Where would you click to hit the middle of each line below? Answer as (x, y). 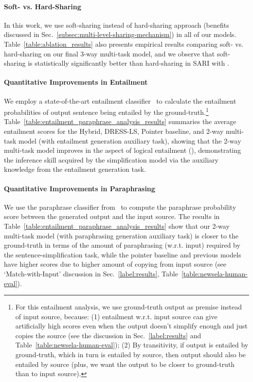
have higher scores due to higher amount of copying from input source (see (115, 264)
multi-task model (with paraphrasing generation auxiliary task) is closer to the (121, 235)
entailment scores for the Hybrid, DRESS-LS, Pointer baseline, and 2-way (114, 131)
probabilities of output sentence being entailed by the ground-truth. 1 (106, 111)
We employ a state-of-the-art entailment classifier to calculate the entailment (120, 100)
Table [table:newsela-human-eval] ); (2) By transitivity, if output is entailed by (132, 345)
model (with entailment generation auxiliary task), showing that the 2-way (130, 140)
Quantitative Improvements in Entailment (76, 82)
